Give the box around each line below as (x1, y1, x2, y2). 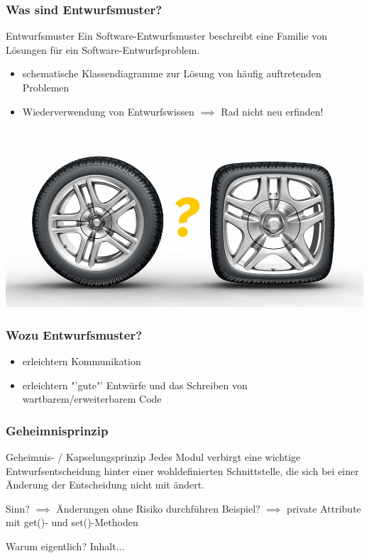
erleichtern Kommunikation (22, 354, 141, 368)
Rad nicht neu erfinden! (221, 104, 324, 118)
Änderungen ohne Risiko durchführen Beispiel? (56, 501, 260, 515)
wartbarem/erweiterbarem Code (22, 391, 162, 406)
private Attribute (287, 501, 361, 515)
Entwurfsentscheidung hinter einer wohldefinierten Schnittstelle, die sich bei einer (6, 463, 359, 478)
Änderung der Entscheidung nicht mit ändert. (6, 477, 205, 492)
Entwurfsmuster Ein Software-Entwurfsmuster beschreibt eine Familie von (6, 28, 327, 43)
